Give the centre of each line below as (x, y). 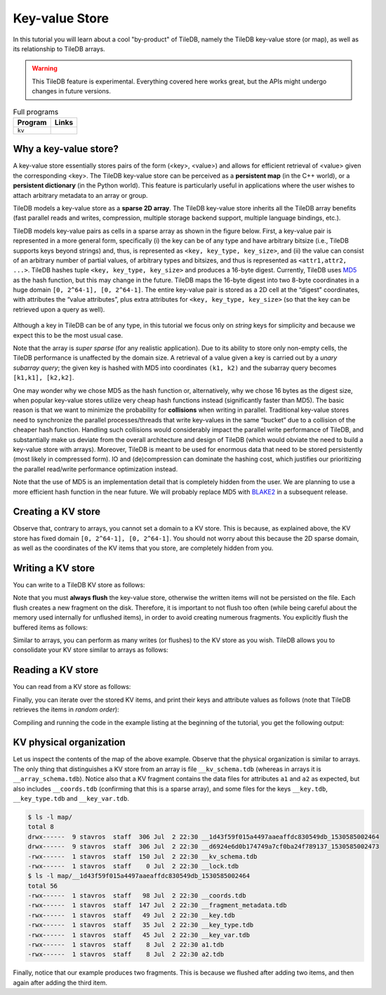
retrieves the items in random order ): (66, 709)
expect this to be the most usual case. (68, 335)
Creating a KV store (57, 512)
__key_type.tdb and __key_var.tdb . (71, 798)
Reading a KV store (56, 670)
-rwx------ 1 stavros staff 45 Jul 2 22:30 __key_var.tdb (139, 935)
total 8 (41, 827)
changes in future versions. (72, 91)
